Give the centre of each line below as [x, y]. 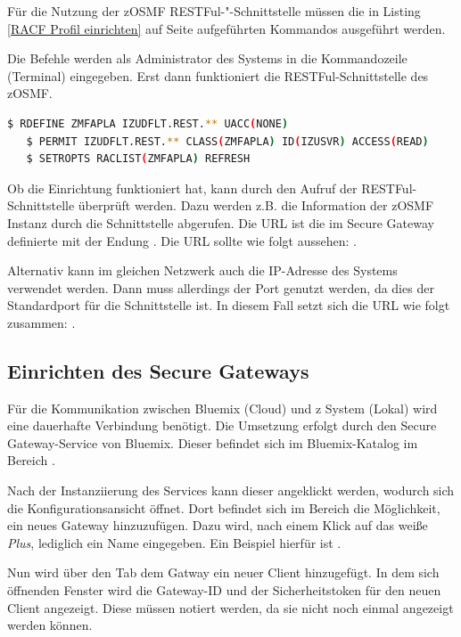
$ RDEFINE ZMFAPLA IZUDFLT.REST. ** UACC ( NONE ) [148, 123]
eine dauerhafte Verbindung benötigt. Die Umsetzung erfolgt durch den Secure [222, 425]
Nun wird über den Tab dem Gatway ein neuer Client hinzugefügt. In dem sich [223, 572]
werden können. [50, 625]
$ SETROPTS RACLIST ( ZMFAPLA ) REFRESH [138, 159]
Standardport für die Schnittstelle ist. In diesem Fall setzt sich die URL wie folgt [229, 305]
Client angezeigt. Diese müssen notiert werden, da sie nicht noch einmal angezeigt [230, 607]
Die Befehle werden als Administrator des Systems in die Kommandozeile [207, 58]
